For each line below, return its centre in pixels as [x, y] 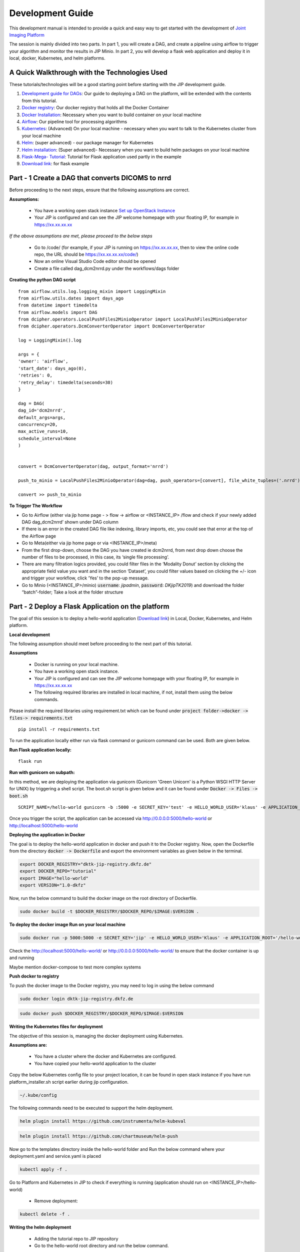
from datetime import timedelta [58, 305]
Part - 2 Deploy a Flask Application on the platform [89, 606]
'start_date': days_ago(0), [52, 368]
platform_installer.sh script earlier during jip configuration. [69, 1082]
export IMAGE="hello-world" [54, 878]
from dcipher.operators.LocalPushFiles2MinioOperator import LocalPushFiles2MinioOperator [133, 320]
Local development [29, 635]
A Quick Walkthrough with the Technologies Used [88, 72]
